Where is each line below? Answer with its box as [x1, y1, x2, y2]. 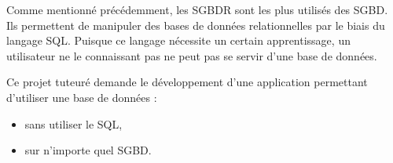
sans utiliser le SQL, [24, 115, 123, 132]
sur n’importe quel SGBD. [24, 142, 152, 158]
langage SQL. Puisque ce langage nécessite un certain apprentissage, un [6, 32, 351, 49]
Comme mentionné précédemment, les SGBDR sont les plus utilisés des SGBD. [6, 2, 388, 17]
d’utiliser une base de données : [6, 89, 157, 105]
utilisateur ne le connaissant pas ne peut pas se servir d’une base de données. [6, 47, 377, 63]
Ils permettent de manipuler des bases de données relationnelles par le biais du [6, 16, 385, 33]
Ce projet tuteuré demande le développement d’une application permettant [6, 74, 368, 90]
